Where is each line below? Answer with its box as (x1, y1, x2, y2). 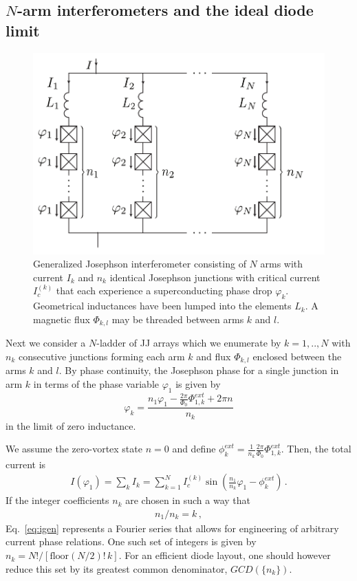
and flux (196, 349, 231, 363)
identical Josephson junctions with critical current (109, 270, 321, 284)
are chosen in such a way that (125, 493, 250, 507)
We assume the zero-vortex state (6, 441, 142, 456)
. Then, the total (281, 441, 351, 456)
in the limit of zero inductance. (6, 418, 136, 432)
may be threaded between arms (111, 311, 244, 326)
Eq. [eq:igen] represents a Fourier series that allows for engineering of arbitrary (6, 520, 339, 535)
